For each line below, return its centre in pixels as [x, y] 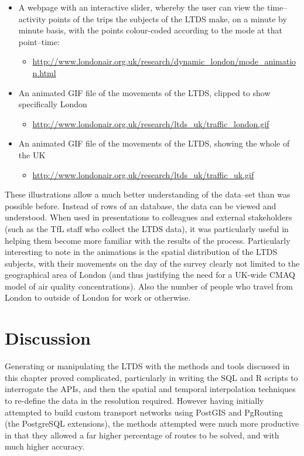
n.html [44, 72]
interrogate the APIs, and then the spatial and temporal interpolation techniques [150, 389]
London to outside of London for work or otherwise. [98, 297]
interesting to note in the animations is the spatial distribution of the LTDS [141, 252]
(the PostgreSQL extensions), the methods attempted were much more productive [152, 423]
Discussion [48, 338]
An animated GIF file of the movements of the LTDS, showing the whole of [154, 143]
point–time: [39, 41]
